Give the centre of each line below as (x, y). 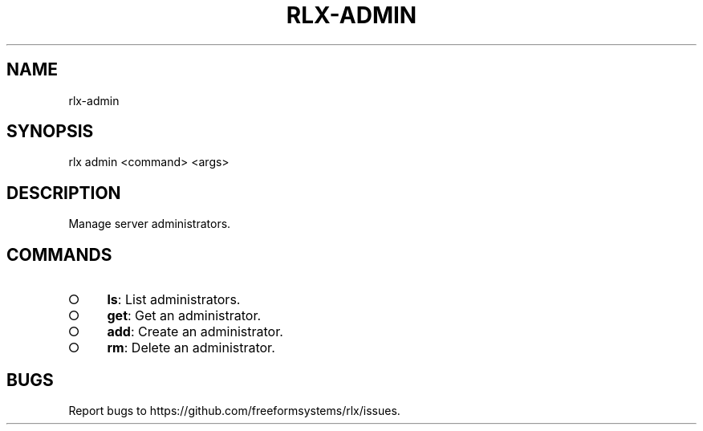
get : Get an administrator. (184, 316)
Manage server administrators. (150, 224)
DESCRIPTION (64, 193)
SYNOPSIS (50, 132)
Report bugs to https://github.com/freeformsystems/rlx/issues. (234, 410)
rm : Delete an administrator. (191, 348)
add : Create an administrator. (195, 332)
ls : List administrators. (174, 300)
